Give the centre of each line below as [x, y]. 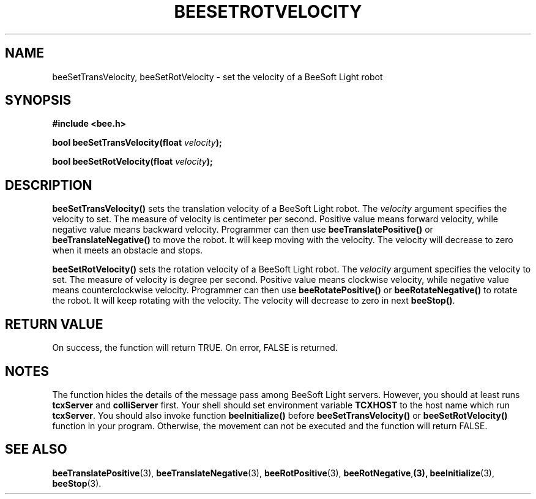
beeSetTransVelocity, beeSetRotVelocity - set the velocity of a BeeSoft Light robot [218, 77]
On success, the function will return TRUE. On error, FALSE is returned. [195, 348]
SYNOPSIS [38, 100]
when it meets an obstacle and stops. [128, 250]
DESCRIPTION [49, 185]
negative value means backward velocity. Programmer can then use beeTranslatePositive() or [243, 230]
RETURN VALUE [54, 324]
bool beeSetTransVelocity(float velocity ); [137, 143]
